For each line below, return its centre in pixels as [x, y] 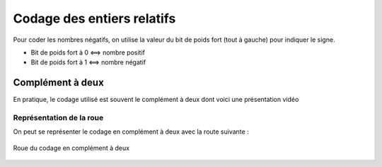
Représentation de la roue [58, 118]
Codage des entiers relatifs [94, 18]
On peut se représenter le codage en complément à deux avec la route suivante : [131, 132]
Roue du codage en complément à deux [71, 148]
